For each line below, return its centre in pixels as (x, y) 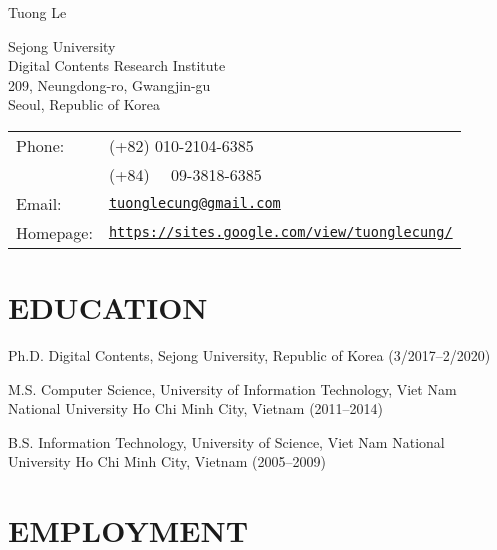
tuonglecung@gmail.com (194, 203)
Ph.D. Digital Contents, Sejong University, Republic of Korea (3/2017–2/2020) (249, 355)
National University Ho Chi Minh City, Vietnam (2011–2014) (196, 408)
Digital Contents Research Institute (117, 65)
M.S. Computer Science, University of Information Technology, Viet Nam (232, 388)
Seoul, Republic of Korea (84, 104)
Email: (39, 203)
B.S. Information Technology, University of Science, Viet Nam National (226, 441)
